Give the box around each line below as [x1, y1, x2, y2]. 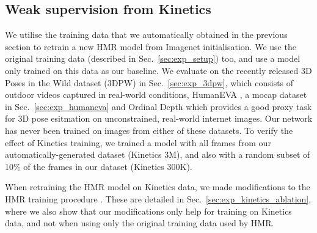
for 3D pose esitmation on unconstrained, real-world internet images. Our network [5, 112, 313, 125]
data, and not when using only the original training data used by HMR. [5, 216, 274, 229]
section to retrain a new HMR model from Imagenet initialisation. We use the [5, 40, 296, 53]
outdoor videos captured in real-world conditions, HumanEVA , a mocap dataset [5, 88, 307, 101]
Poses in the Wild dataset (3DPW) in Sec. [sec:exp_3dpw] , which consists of [5, 76, 294, 89]
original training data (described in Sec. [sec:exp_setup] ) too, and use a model [5, 52, 301, 65]
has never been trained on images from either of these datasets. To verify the [5, 124, 293, 136]
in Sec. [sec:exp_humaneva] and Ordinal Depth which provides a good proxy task [5, 100, 312, 113]
